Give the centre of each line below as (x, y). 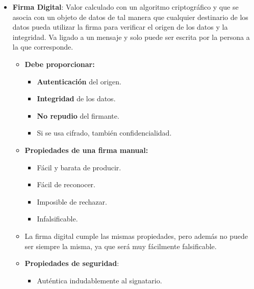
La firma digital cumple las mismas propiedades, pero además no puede (136, 236)
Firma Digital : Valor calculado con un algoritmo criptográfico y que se (125, 7)
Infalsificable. (57, 219)
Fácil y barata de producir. (79, 167)
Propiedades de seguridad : (72, 263)
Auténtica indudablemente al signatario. (99, 280)
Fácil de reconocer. (66, 184)
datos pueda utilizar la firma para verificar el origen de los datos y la (120, 27)
